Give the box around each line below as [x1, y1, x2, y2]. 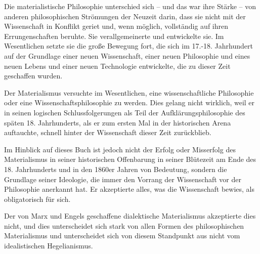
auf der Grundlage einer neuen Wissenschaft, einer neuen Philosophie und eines [4, 50, 250, 61]
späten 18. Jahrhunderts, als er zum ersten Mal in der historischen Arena [4, 117, 231, 128]
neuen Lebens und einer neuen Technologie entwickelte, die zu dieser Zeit [4, 60, 231, 71]
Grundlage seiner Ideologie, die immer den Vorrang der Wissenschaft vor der [4, 174, 241, 184]
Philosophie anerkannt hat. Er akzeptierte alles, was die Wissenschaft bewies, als [4, 184, 254, 194]
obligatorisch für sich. [4, 193, 71, 204]
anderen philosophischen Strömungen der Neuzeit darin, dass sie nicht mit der [4, 11, 246, 21]
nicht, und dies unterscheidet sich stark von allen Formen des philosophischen [4, 220, 244, 231]
